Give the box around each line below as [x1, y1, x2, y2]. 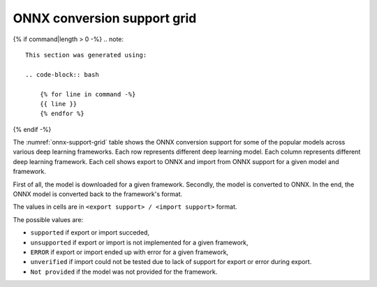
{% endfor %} [39, 110, 84, 118]
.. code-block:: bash [25, 71, 99, 78]
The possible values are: [13, 215, 84, 223]
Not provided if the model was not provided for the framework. [30, 267, 218, 276]
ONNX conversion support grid [13, 10, 197, 26]
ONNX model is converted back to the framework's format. [13, 190, 183, 198]
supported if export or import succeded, [30, 228, 150, 237]
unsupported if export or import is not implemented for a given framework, [30, 238, 249, 246]
